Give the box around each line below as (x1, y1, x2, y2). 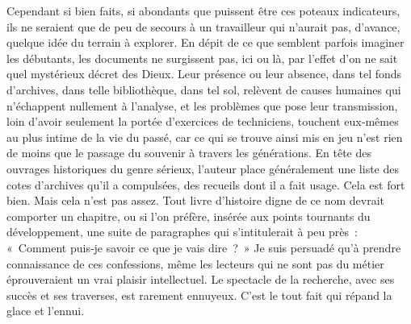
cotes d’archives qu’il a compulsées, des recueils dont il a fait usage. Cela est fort (6, 176, 405, 193)
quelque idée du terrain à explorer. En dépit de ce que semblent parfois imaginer (6, 34, 405, 51)
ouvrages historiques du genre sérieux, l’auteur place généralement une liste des (6, 160, 400, 177)
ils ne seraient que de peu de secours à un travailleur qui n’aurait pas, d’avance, (6, 18, 401, 35)
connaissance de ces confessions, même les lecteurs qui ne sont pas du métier (6, 255, 384, 272)
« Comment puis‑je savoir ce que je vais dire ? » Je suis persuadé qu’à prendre (6, 239, 401, 255)
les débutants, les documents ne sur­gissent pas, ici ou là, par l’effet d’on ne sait (6, 49, 398, 66)
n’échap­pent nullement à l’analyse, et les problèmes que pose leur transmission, (6, 97, 398, 114)
